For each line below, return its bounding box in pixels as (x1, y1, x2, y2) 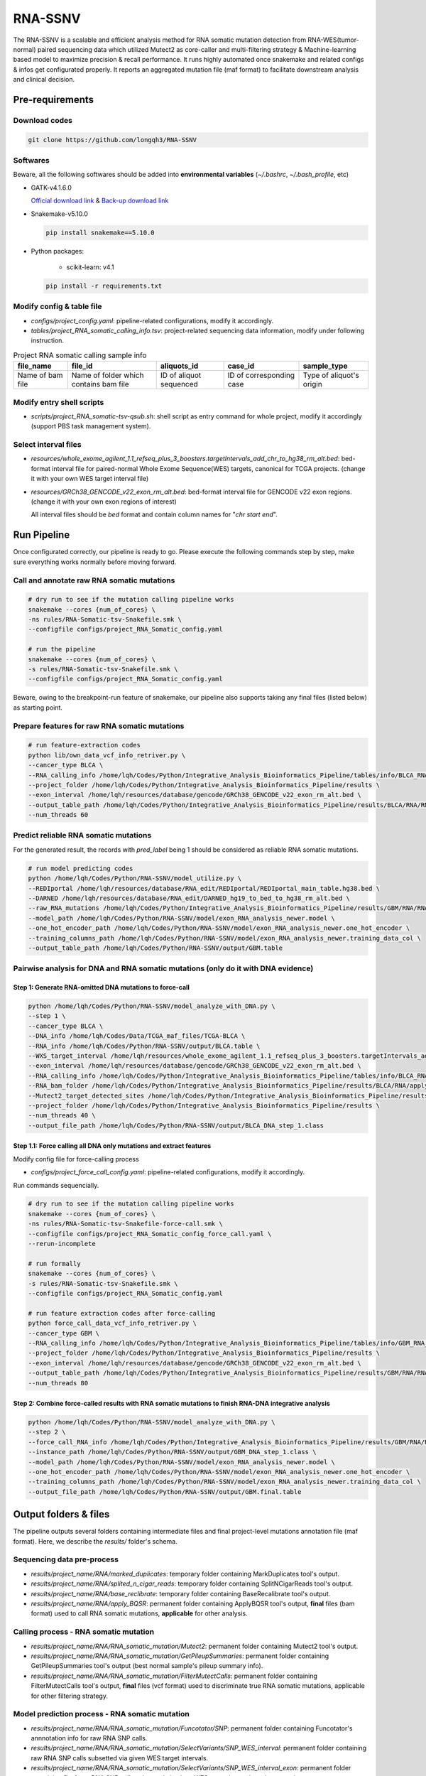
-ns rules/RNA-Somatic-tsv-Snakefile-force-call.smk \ (28, 1220, 223, 1228)
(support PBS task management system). (31, 422, 151, 431)
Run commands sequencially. (13, 1181, 99, 1189)
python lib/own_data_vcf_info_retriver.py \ (28, 751, 186, 759)
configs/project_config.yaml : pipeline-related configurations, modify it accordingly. (31, 316, 274, 325)
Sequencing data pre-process (13, 1554, 119, 1564)
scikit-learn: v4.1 (66, 263, 114, 271)
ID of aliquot (160, 370, 202, 380)
